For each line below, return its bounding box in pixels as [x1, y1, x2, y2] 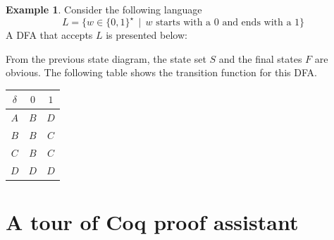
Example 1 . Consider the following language [6, 2, 202, 16]
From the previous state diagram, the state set [6, 51, 206, 66]
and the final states [218, 51, 302, 66]
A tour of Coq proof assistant [6, 208, 299, 236]
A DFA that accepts [6, 28, 93, 42]
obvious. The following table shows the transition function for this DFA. [6, 65, 317, 80]
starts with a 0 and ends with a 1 [156, 18, 300, 28]
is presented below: [106, 28, 187, 42]
